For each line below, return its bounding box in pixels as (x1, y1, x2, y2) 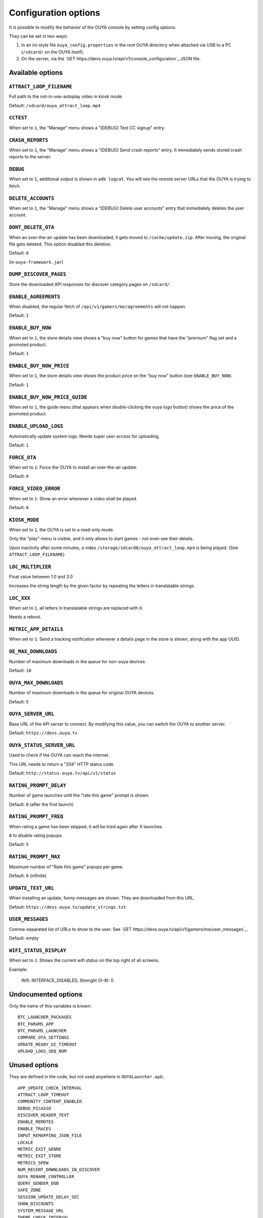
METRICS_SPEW (18, 1160, 49, 1165)
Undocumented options (9, 990, 83, 998)
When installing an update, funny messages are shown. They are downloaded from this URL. (9, 895, 195, 901)
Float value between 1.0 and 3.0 (9, 574, 73, 580)
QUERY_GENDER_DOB (18, 1180, 59, 1186)
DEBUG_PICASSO (18, 1105, 51, 1111)
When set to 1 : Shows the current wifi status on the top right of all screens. (9, 957, 160, 963)
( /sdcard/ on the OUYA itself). (21, 49, 85, 55)
